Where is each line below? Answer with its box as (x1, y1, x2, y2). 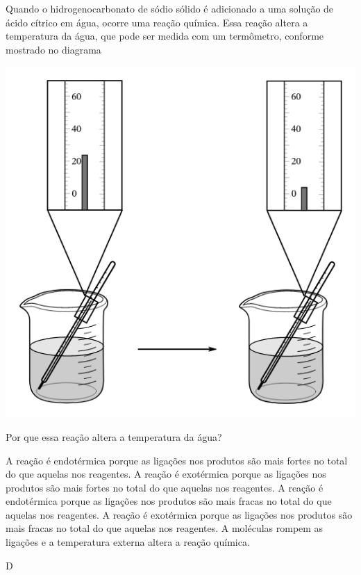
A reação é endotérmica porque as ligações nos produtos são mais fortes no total (6, 453, 348, 467)
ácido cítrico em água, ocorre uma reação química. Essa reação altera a (6, 15, 308, 29)
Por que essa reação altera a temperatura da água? (6, 429, 222, 444)
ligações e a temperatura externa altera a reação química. (6, 535, 250, 549)
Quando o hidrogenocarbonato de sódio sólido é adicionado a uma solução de (6, 1, 334, 15)
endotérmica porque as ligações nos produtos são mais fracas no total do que (6, 494, 332, 508)
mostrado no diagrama (6, 42, 101, 56)
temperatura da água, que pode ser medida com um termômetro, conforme (6, 29, 324, 43)
